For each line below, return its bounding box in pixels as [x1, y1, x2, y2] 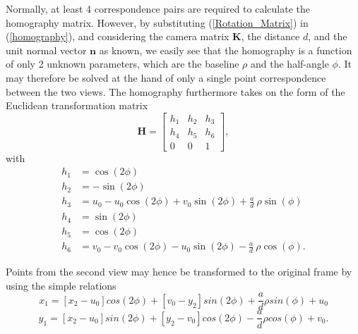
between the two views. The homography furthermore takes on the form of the [6, 84, 345, 99]
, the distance [241, 29, 300, 44]
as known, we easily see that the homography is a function [99, 42, 352, 57]
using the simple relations [6, 278, 117, 292]
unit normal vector [6, 42, 87, 57]
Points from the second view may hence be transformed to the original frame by [6, 264, 352, 279]
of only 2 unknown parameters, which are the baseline [6, 56, 239, 71]
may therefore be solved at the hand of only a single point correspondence [6, 70, 326, 85]
